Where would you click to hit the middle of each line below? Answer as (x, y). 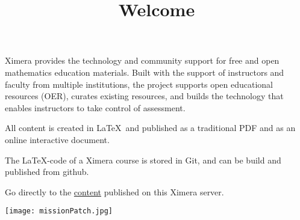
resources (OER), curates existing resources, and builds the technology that (144, 96)
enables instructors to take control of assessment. (95, 107)
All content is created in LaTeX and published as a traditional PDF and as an (150, 128)
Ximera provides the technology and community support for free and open (142, 60)
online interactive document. (57, 139)
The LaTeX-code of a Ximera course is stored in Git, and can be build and (143, 160)
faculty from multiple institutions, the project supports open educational (139, 84)
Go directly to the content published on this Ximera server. (114, 191)
